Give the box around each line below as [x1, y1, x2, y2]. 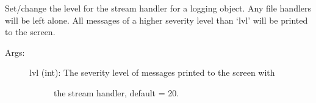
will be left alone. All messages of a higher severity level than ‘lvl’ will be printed [5, 13, 308, 26]
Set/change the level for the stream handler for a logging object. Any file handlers [5, 2, 312, 14]
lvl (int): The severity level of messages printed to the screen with [29, 66, 275, 79]
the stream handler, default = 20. [54, 86, 179, 99]
